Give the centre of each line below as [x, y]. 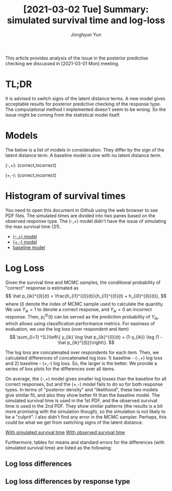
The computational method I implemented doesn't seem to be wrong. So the [86, 109]
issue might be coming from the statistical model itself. [63, 115]
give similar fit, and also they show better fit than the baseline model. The [83, 395]
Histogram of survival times [66, 196]
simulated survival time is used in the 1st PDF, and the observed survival [81, 400]
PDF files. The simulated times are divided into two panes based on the [80, 215]
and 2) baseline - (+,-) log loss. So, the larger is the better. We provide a [81, 363]
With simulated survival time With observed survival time [65, 432]
